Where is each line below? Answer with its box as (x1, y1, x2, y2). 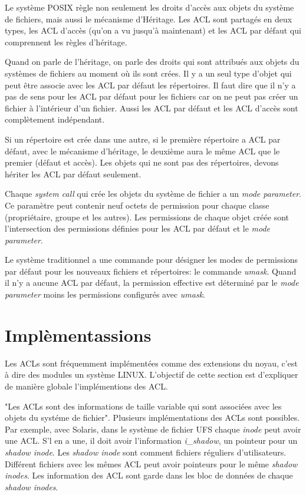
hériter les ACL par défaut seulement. (5, 167, 142, 180)
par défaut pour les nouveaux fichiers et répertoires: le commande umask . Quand (5, 265, 297, 277)
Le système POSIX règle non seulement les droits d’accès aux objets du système (5, 1, 294, 13)
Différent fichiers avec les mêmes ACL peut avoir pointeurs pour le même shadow (5, 457, 298, 470)
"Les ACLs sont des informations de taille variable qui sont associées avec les (5, 400, 282, 412)
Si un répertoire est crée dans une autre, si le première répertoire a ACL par (5, 133, 281, 145)
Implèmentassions (5, 322, 152, 346)
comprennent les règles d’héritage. (5, 35, 127, 48)
